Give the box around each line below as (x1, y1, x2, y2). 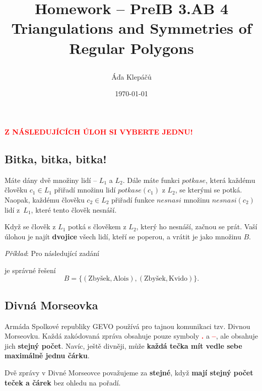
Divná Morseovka (5, 297, 98, 312)
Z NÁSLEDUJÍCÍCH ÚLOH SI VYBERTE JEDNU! (5, 126, 193, 137)
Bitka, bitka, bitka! (5, 151, 107, 166)
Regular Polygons (69, 37, 194, 58)
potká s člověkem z (68, 221, 126, 232)
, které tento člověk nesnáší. (31, 204, 117, 215)
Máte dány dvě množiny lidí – (5, 174, 97, 185)
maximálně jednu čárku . (5, 350, 90, 361)
